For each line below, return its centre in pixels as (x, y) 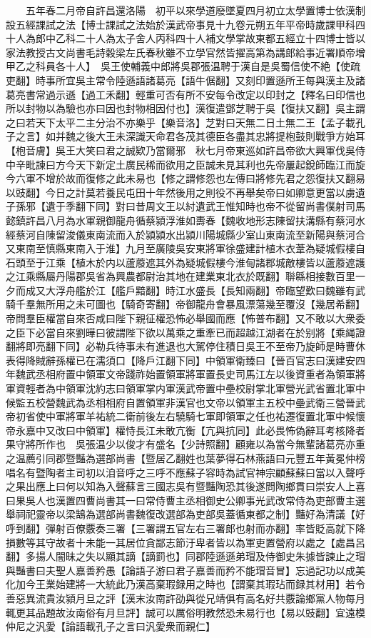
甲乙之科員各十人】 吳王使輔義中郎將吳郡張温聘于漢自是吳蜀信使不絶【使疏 (183, 66)
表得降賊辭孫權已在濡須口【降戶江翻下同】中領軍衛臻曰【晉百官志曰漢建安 (181, 360)
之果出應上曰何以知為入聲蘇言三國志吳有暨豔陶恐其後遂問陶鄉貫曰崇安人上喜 (185, 486)
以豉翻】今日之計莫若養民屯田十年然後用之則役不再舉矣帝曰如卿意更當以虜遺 (185, 192)
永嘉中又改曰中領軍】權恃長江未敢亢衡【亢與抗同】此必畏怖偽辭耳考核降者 (190, 430)
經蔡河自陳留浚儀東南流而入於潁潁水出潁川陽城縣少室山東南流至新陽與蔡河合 (185, 234)
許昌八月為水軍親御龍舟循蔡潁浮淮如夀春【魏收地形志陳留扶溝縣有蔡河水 (195, 220)
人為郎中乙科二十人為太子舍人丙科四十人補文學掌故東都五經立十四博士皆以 (190, 38)
